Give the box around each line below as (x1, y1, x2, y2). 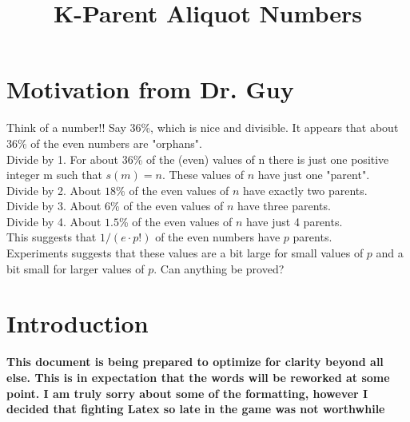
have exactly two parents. (243, 181, 368, 198)
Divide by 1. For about (6, 150, 119, 167)
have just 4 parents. (245, 213, 343, 229)
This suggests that (6, 229, 97, 245)
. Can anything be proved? (153, 260, 285, 277)
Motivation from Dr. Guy (6, 73, 294, 105)
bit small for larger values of (6, 260, 145, 277)
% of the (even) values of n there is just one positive (133, 150, 389, 167)
